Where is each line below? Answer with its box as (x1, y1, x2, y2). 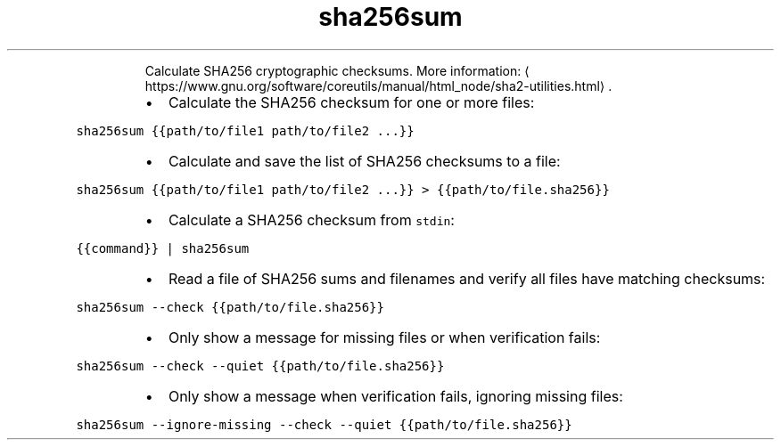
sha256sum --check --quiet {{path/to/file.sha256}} (76, 358, 445, 373)
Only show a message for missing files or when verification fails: (168, 328, 601, 346)
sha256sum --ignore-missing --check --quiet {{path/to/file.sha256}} (76, 417, 572, 432)
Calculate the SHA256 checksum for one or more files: (168, 93, 535, 111)
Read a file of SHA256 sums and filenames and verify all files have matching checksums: (168, 269, 766, 288)
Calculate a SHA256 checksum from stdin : (168, 210, 455, 229)
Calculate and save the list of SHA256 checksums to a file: (168, 151, 561, 170)
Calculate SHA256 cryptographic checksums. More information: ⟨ (144, 62, 530, 78)
